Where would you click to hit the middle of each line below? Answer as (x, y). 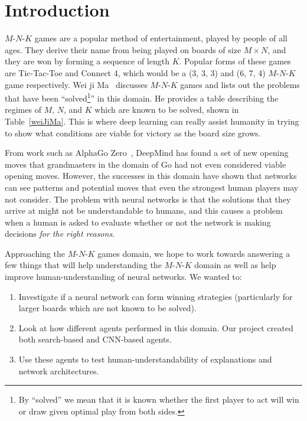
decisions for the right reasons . (60, 234)
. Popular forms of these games (235, 61)
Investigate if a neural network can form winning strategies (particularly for (156, 296)
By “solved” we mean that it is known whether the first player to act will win (159, 399)
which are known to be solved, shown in (167, 110)
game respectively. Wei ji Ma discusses (76, 84)
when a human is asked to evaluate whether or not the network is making (138, 222)
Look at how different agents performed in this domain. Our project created (156, 327)
